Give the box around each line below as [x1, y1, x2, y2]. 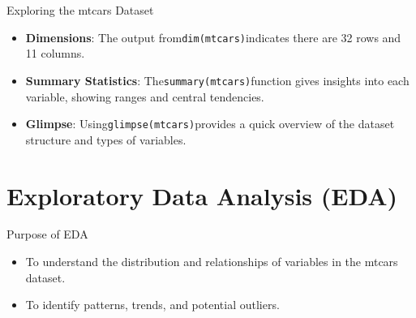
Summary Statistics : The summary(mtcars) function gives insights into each [25, 71, 410, 88]
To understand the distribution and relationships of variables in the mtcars [25, 253, 398, 270]
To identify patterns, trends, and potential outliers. [25, 296, 280, 313]
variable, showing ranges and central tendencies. [25, 88, 264, 105]
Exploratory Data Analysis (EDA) [6, 178, 398, 212]
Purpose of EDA [6, 226, 88, 243]
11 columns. [25, 45, 85, 62]
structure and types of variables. [25, 131, 187, 148]
